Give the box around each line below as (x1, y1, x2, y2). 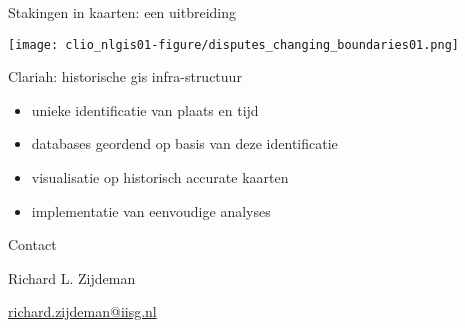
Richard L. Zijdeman (8, 267, 136, 288)
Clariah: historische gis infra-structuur (8, 66, 242, 87)
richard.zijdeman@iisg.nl (8, 301, 157, 322)
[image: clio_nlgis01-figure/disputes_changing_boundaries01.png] (8, 37, 460, 52)
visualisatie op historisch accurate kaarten (31, 167, 289, 188)
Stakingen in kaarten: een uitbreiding (8, 2, 237, 22)
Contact (8, 234, 57, 255)
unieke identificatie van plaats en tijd (31, 99, 259, 120)
